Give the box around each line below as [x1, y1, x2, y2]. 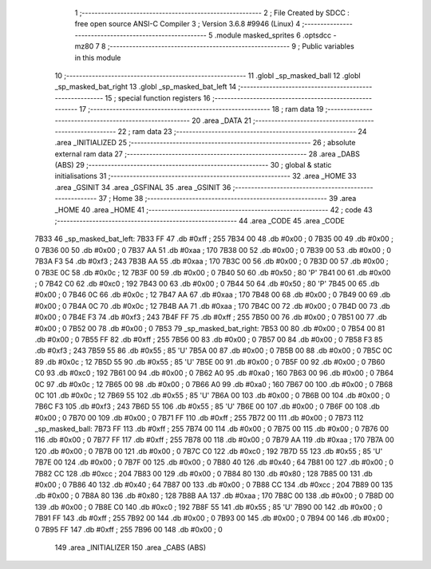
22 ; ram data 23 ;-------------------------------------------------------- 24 [117, 126, 367, 136]
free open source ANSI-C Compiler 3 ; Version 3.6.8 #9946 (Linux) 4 [74, 19, 301, 29]
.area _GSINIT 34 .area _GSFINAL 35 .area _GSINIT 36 [54, 182, 231, 192]
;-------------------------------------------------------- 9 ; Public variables [107, 41, 354, 51]
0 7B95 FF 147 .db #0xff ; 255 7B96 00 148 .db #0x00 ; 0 [34, 524, 223, 534]
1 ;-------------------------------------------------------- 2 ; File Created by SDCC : [74, 8, 350, 18]
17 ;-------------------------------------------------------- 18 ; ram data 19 [79, 105, 324, 114]
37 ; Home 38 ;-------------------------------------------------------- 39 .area [98, 194, 357, 203]
